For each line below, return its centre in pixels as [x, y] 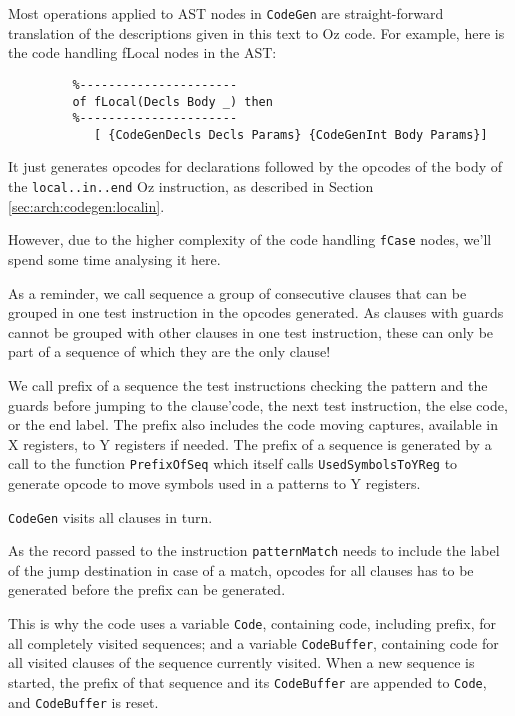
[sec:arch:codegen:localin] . [86, 205]
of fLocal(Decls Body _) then [172, 101]
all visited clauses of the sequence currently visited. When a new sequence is [241, 662]
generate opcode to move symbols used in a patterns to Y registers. [214, 482]
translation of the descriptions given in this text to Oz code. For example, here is [256, 32]
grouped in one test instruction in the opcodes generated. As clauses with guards [256, 312]
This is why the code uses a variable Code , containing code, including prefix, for [252, 623]
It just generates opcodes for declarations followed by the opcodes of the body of [255, 166]
